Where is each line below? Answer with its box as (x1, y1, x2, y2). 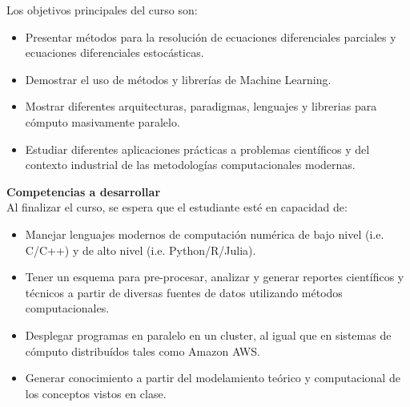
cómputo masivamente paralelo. (25, 113, 180, 130)
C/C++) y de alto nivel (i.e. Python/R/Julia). (25, 241, 256, 258)
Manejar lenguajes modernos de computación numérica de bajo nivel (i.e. (25, 225, 384, 242)
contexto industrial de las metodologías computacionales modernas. (25, 156, 356, 173)
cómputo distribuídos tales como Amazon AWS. (25, 342, 260, 359)
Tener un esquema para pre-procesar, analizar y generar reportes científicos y (25, 268, 404, 285)
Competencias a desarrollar (6, 183, 161, 199)
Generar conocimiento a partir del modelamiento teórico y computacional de (25, 369, 400, 386)
